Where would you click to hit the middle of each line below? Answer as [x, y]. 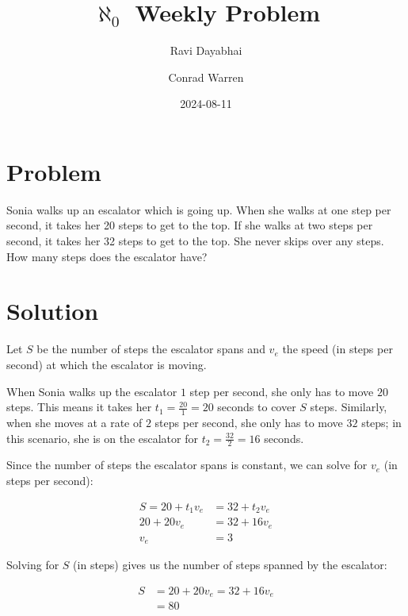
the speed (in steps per [337, 349]
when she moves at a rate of [74, 422]
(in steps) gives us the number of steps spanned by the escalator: [230, 565]
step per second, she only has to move [282, 391]
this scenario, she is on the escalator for [102, 438]
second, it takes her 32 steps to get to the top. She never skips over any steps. [195, 241]
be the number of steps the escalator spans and [151, 349]
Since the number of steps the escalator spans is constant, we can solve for [187, 465]
